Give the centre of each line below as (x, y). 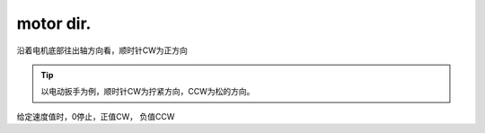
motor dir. (54, 23)
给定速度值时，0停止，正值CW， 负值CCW (96, 116)
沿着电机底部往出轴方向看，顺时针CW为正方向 (102, 50)
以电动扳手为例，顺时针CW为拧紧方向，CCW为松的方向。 (148, 92)
